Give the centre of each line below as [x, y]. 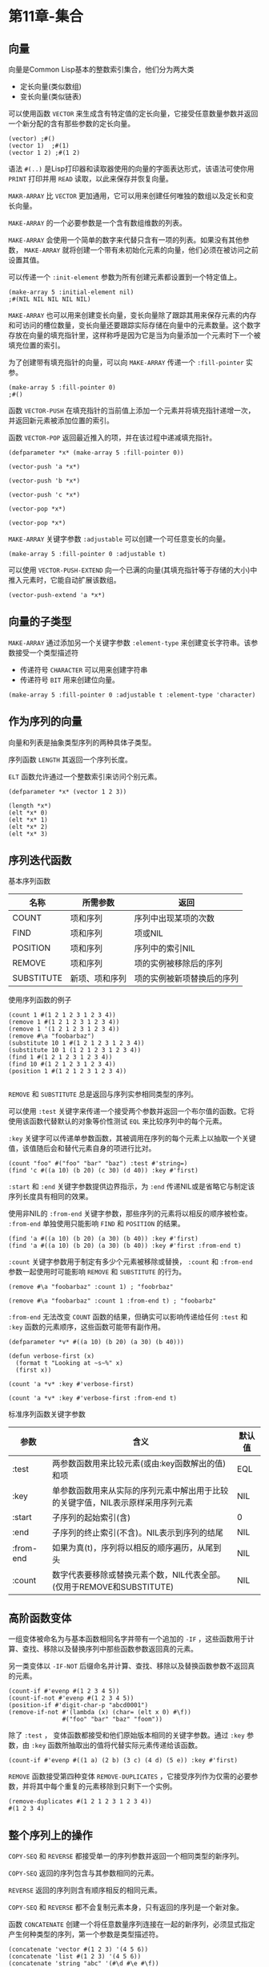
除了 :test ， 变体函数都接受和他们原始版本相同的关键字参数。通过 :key [127, 1735]
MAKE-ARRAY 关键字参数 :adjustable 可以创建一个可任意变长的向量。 [119, 539]
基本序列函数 [29, 881]
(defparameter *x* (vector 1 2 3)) [68, 791]
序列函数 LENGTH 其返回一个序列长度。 [70, 759]
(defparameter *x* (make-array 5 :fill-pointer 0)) [96, 453]
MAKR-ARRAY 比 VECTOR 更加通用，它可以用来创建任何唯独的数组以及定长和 [128, 196]
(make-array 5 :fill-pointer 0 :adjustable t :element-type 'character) [132, 695]
